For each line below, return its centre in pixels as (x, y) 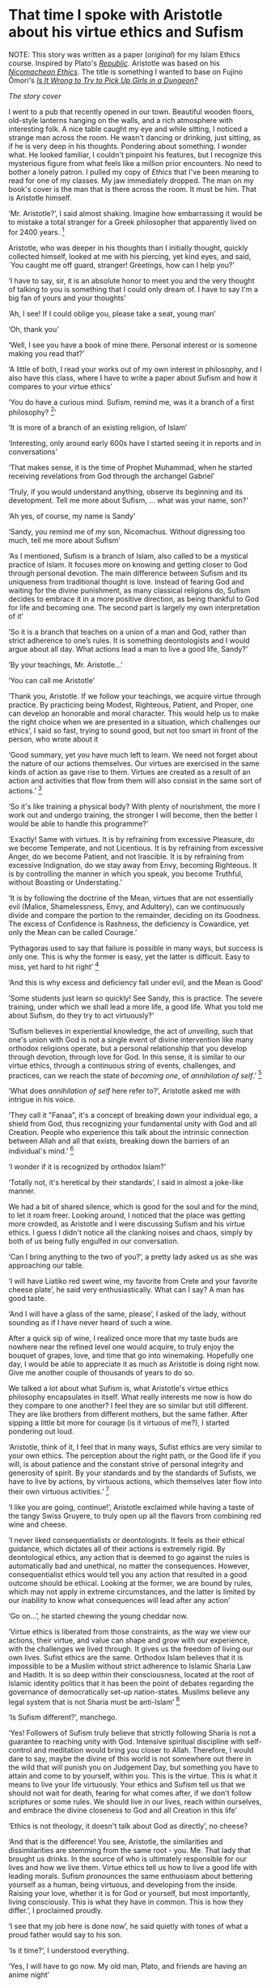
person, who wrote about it (53, 739)
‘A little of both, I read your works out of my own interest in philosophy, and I (135, 369)
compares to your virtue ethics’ (61, 386)
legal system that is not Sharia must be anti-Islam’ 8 (94, 1701)
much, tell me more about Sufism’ (64, 541)
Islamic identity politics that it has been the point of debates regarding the (131, 1683)
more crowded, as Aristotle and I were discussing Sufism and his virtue (127, 1223)
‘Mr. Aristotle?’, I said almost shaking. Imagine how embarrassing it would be (135, 213)
